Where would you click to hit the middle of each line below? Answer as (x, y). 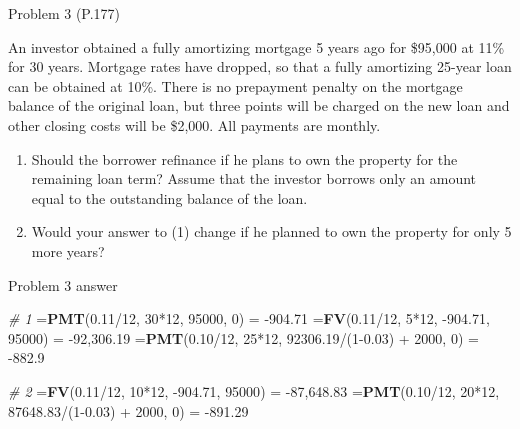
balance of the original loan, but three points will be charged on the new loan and (259, 105)
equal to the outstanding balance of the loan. (169, 197)
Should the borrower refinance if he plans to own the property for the (244, 158)
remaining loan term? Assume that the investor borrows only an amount (254, 178)
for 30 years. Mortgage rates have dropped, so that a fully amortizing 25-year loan (260, 66)
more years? (68, 250)
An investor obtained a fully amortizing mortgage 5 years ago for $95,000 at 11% (256, 46)
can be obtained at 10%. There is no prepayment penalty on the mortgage (235, 85)
